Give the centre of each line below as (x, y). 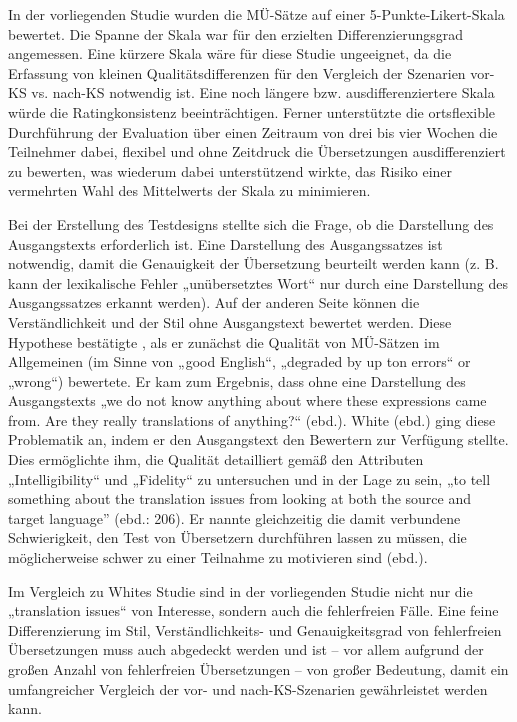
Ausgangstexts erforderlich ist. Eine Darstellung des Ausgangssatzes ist (225, 243)
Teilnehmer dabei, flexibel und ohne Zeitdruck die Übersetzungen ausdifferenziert (257, 151)
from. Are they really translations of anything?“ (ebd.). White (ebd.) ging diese (252, 419)
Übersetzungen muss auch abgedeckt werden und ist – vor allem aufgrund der (246, 649)
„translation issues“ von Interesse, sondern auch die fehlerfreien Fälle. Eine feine (253, 610)
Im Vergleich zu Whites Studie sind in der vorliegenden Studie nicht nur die (240, 590)
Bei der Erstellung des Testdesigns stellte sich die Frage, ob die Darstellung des (251, 223)
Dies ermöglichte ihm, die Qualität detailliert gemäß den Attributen (216, 459)
